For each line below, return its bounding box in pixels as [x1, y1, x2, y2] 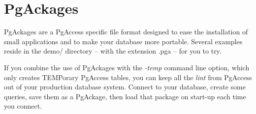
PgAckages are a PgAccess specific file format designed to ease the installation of [4, 27, 248, 37]
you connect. [4, 101, 42, 111]
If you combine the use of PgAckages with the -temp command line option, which [4, 62, 250, 72]
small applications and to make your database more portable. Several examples [4, 36, 243, 46]
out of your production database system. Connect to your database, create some [4, 82, 246, 92]
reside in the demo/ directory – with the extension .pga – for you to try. [4, 46, 222, 56]
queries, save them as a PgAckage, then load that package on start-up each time [4, 91, 246, 101]
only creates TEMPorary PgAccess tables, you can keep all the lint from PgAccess [4, 72, 252, 82]
